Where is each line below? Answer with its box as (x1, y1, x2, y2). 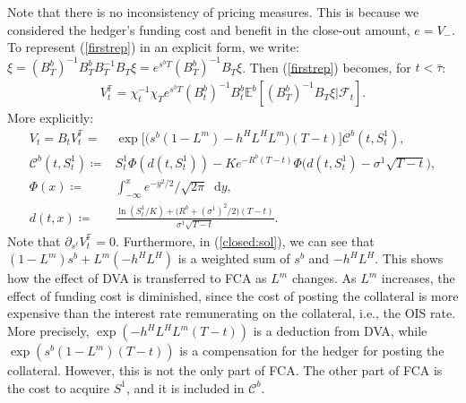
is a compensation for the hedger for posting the (179, 341, 444, 360)
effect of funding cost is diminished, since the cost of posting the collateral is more (7, 286, 459, 304)
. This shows (375, 249, 444, 268)
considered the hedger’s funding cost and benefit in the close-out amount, (7, 20, 410, 39)
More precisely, (7, 322, 90, 340)
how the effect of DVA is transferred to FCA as (7, 269, 267, 287)
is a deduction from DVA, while (253, 322, 427, 340)
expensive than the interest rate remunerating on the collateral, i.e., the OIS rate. (7, 304, 456, 322)
